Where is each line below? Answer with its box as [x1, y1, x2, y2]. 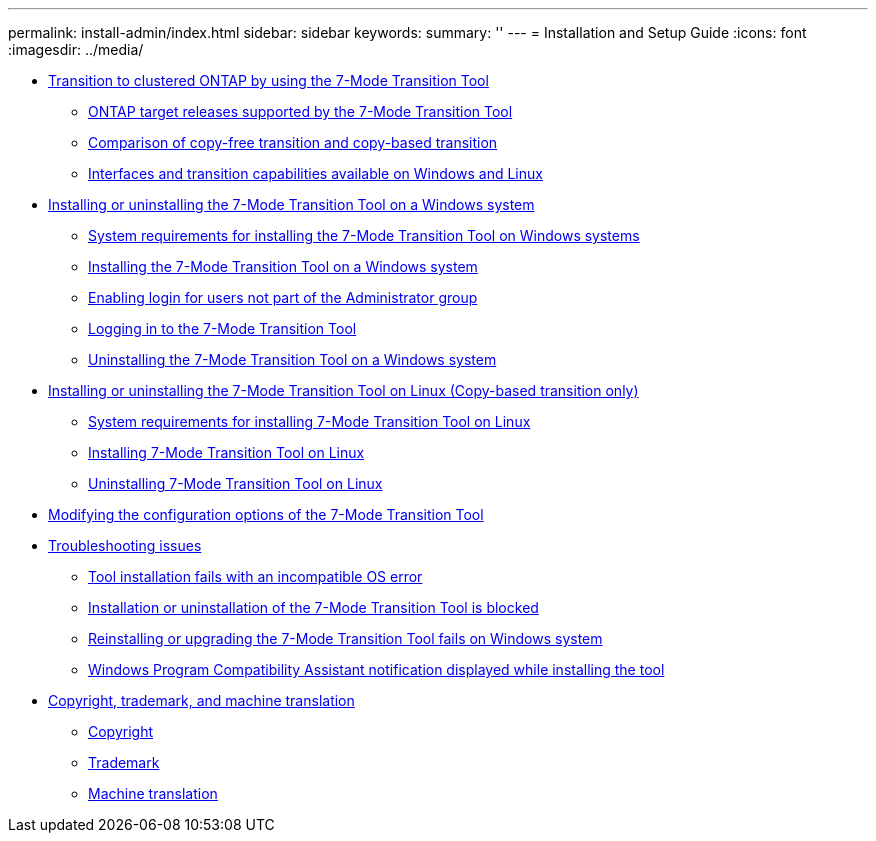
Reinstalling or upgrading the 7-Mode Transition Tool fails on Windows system [88, 630, 603, 647]
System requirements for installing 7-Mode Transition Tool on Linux [88, 413, 531, 430]
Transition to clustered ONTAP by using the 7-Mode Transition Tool [48, 72, 489, 89]
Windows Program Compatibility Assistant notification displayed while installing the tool [88, 661, 665, 678]
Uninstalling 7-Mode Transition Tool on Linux [88, 475, 383, 492]
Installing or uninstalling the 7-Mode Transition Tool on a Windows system [48, 196, 535, 213]
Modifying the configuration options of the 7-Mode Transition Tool [48, 506, 484, 523]
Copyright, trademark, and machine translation [48, 692, 355, 709]
